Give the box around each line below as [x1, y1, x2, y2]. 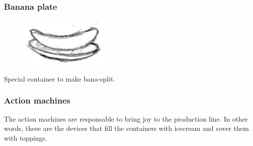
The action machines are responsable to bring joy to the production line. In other [4, 113, 248, 124]
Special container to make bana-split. [4, 73, 115, 83]
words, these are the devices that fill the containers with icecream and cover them [4, 123, 249, 133]
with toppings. [4, 132, 47, 143]
